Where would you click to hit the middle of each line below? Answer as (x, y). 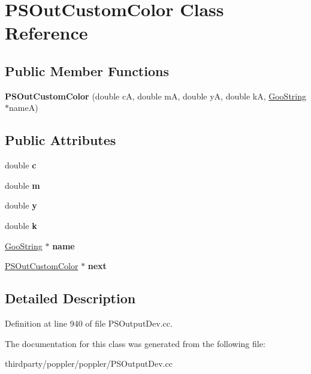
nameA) (24, 108)
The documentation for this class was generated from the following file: (135, 343)
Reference (46, 33)
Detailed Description (70, 298)
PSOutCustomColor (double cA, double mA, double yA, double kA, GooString (156, 96)
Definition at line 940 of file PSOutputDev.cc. (89, 323)
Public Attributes (61, 140)
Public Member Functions (87, 70)
